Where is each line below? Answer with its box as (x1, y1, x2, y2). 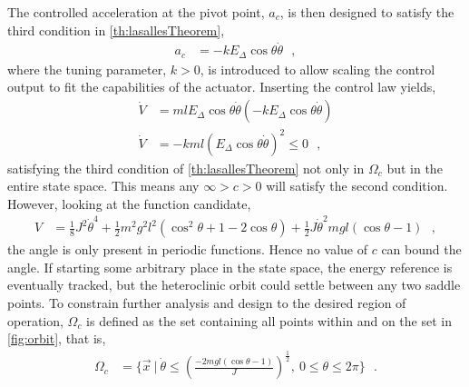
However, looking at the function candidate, (7, 193, 251, 213)
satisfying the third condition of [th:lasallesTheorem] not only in (7, 158, 365, 177)
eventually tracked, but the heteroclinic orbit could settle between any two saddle (7, 275, 461, 294)
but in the (386, 158, 443, 177)
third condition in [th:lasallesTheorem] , (7, 20, 225, 39)
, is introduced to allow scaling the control (200, 59, 435, 78)
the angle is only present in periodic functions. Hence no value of (7, 240, 367, 259)
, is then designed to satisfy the (279, 3, 454, 21)
